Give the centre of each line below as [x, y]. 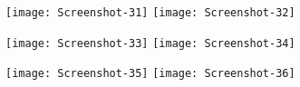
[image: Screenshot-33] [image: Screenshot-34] [150, 43]
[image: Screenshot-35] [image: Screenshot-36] [150, 74]
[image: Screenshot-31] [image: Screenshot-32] [150, 13]
